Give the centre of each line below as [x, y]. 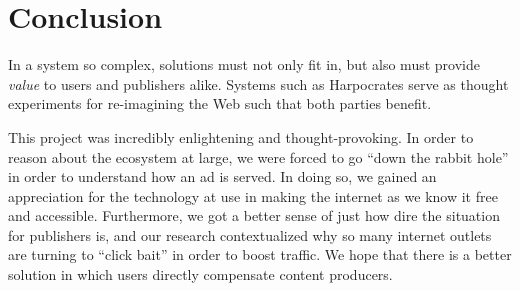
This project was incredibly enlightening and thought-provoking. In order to [241, 136]
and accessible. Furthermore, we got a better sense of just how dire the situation [254, 215]
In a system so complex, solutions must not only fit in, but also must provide [244, 64]
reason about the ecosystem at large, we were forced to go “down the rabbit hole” [258, 156]
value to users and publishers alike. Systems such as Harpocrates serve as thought [258, 83]
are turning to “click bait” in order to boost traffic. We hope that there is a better [260, 254]
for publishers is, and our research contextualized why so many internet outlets [250, 234]
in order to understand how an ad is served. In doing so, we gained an [222, 176]
